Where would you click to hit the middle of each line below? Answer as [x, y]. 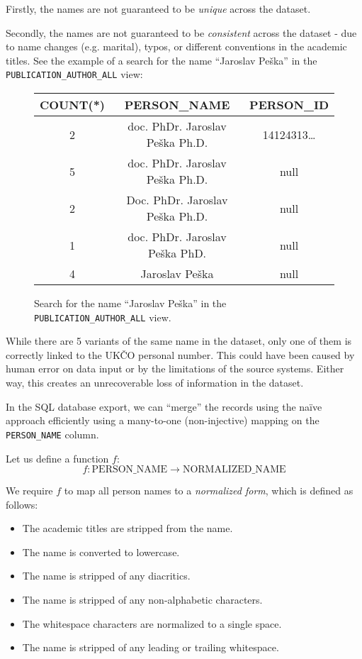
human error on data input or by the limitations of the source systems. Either [175, 369]
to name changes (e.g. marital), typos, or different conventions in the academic [176, 46]
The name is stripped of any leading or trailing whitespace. [151, 647]
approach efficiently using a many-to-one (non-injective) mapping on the [163, 420]
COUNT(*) [72, 105]
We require [29, 491]
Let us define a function [57, 458]
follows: [22, 504]
